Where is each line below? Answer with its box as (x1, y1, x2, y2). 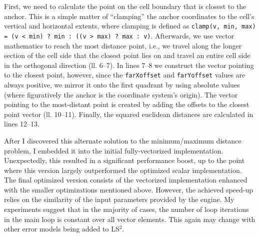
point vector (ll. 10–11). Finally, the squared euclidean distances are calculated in (4, 108, 253, 119)
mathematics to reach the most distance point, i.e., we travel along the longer (4, 40, 242, 50)
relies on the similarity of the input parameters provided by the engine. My (4, 194, 234, 204)
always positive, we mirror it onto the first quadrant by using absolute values (4, 79, 240, 89)
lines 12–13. (4, 118, 39, 129)
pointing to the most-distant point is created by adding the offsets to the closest (4, 99, 249, 109)
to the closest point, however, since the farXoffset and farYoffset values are (4, 69, 245, 80)
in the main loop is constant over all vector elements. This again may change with (4, 213, 255, 224)
